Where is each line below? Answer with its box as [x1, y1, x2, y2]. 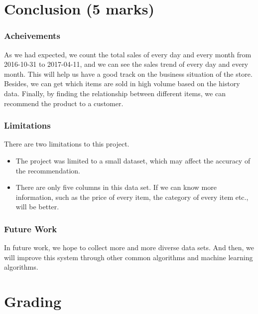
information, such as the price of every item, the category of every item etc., [15, 191, 249, 202]
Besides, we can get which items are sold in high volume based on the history [4, 78, 240, 89]
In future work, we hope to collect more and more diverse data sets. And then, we [4, 242, 255, 253]
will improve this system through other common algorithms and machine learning [4, 252, 253, 262]
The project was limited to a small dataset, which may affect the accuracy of [15, 155, 251, 165]
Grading [4, 291, 62, 312]
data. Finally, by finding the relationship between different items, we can [4, 88, 226, 98]
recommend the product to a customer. [4, 98, 124, 108]
